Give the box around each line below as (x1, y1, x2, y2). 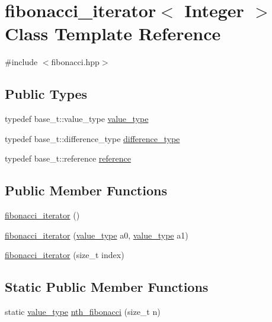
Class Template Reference (5, 21, 221, 46)
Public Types (5, 85, 88, 103)
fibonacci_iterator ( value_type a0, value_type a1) (5, 228, 188, 241)
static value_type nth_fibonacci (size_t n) (5, 305, 161, 318)
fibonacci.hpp (51, 56, 100, 68)
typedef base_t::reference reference (5, 152, 131, 165)
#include (5, 56, 38, 68)
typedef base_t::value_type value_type (5, 112, 149, 125)
